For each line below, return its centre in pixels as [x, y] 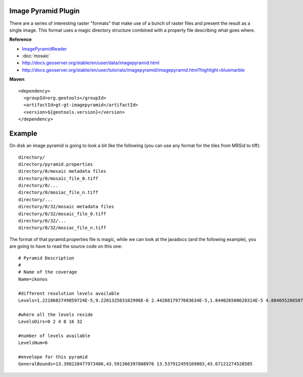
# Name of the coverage [48, 272]
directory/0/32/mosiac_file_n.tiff [62, 228]
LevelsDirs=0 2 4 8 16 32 [50, 322]
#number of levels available [54, 336]
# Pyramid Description [46, 258]
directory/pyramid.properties [56, 164]
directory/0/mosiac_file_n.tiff [58, 193]
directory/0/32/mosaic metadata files [66, 207]
